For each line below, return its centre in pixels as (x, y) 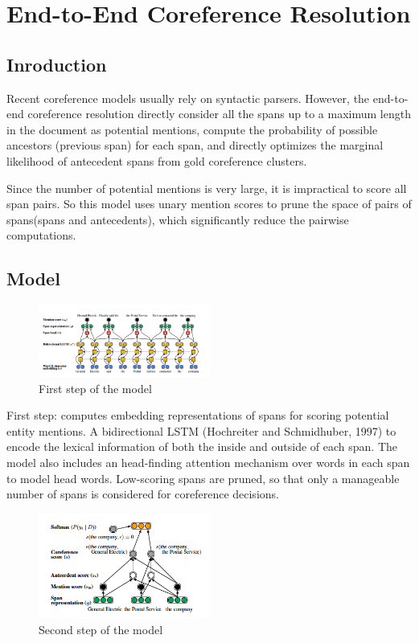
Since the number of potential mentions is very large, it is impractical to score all (207, 188)
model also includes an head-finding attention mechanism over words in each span (208, 463)
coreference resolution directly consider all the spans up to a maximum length (219, 114)
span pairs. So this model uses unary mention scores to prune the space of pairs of (209, 204)
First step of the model (95, 388)
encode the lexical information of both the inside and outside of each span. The (202, 446)
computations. (41, 235)
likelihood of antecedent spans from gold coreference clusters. (157, 160)
